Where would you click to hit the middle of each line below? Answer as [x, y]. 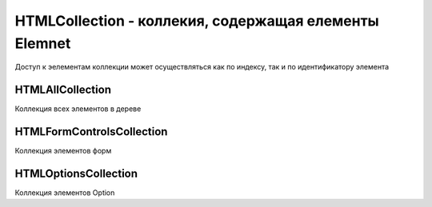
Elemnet [43, 43]
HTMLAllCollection [63, 90]
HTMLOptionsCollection [76, 173]
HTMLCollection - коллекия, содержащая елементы [197, 21]
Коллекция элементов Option [65, 193]
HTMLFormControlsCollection [91, 132]
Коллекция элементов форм [63, 151]
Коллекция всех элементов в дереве [78, 109]
